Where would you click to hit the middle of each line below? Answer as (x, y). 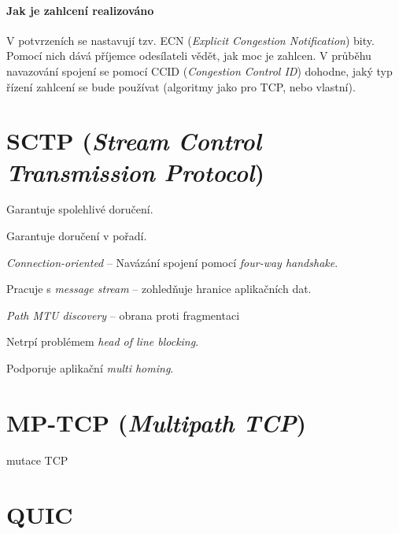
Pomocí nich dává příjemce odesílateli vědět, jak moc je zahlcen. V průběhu (189, 56)
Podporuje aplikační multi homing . (90, 368)
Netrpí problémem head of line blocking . (103, 341)
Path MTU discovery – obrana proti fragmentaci (123, 315)
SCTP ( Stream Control (134, 141)
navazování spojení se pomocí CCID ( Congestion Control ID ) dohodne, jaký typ (199, 70)
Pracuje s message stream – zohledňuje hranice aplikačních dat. (159, 289)
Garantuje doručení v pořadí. (77, 236)
